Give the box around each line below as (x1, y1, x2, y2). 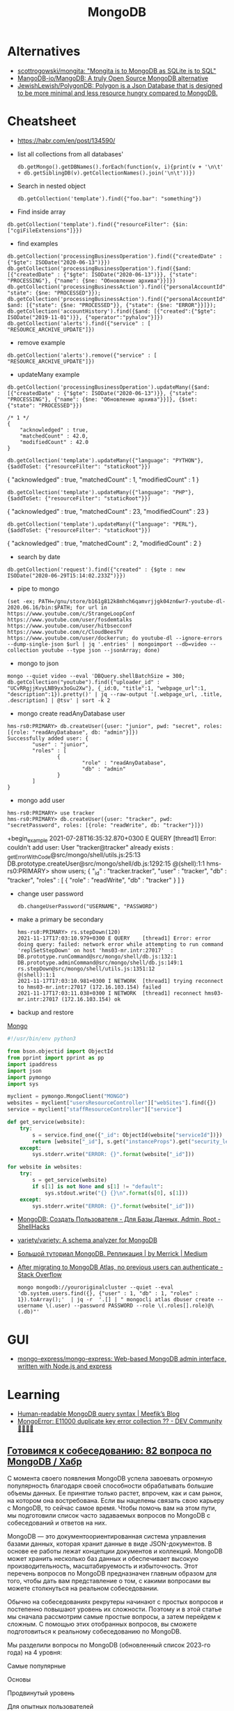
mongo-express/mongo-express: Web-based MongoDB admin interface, (17, 1355, 227, 1363)
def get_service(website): (7, 1118, 86, 1126)
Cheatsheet (7, 113, 77, 129)
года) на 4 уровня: (7, 1648, 63, 1657)
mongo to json (17, 659, 59, 667)
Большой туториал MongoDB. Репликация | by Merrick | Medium (17, 1250, 208, 1258)
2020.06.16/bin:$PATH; (7, 604, 73, 611)
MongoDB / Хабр (7, 1456, 82, 1467)
